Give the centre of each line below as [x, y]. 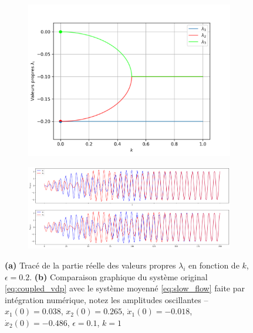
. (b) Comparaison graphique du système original [119, 276]
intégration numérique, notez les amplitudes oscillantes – [107, 299]
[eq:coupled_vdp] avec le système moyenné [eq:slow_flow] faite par [125, 288]
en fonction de [214, 265]
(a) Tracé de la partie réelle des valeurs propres [90, 265]
